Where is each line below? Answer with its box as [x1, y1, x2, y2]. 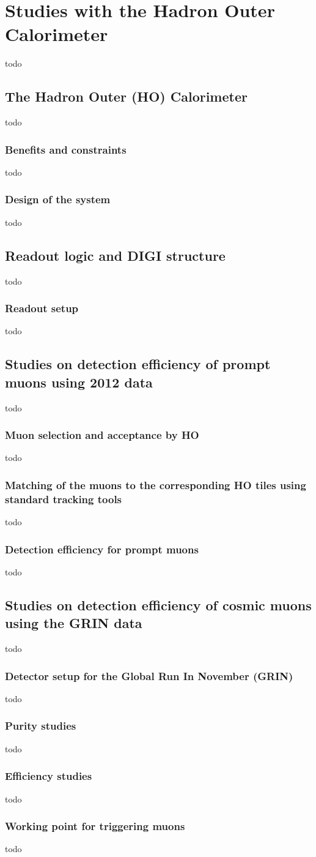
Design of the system [5, 192, 111, 207]
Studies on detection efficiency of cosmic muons [5, 595, 312, 614]
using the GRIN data [5, 613, 142, 632]
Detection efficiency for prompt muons [5, 541, 199, 556]
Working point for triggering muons [5, 818, 185, 834]
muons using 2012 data [5, 372, 153, 391]
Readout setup [5, 301, 79, 316]
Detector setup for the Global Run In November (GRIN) [5, 668, 293, 683]
